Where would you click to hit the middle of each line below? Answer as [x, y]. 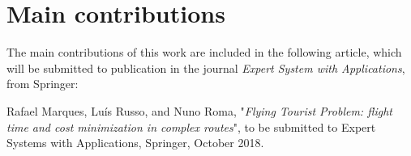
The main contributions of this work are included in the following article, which [204, 52]
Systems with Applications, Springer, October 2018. [135, 143]
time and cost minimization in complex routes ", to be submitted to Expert [191, 126]
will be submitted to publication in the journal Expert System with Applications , [206, 67]
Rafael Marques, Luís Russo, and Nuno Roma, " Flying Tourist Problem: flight [199, 110]
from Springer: [43, 84]
